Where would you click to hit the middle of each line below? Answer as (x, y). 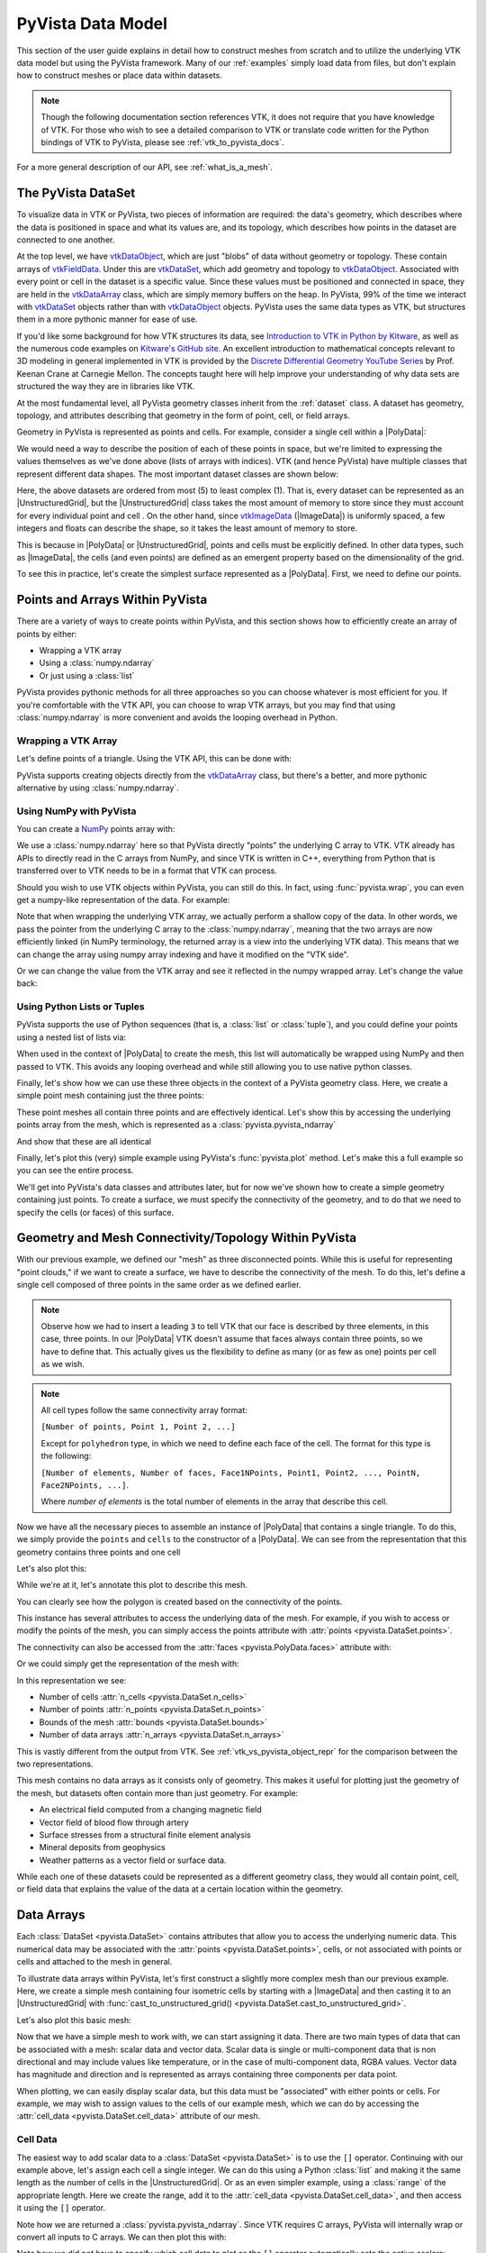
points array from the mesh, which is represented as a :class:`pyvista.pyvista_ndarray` (176, 1125)
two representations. (55, 1764)
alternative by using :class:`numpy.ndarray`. (98, 788)
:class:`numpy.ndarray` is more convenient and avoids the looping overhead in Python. (177, 717)
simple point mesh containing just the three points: (110, 1096)
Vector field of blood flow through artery (114, 1822)
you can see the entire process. (75, 1171)
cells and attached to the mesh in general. (94, 1962)
